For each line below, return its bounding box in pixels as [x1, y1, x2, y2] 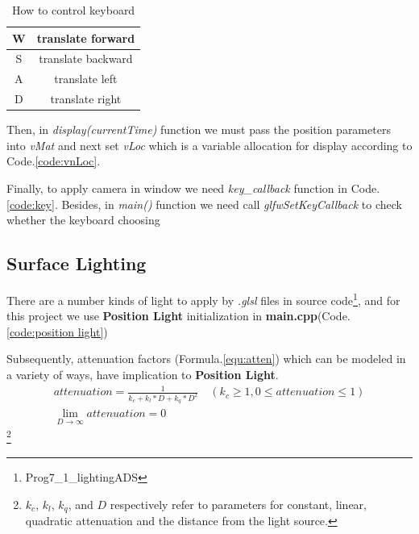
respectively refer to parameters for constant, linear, [110, 495, 367, 512]
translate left [54, 70, 118, 87]
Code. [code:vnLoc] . [6, 152, 101, 169]
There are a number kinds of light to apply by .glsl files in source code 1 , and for [6, 289, 400, 308]
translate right [50, 90, 122, 107]
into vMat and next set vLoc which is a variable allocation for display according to [6, 136, 413, 153]
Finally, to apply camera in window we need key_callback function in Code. [6, 180, 380, 196]
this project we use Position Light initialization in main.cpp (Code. [6, 307, 351, 324]
